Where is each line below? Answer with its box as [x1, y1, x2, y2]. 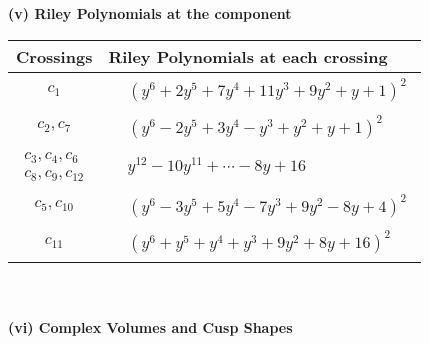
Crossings [16, 44, 93, 68]
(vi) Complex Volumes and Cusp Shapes [8, 317, 293, 338]
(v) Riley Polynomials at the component [8, 3, 292, 23]
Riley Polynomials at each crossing [108, 44, 388, 68]
